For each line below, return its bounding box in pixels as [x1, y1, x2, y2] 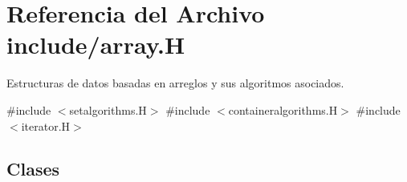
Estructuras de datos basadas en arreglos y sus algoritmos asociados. [6, 75, 344, 91]
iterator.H [21, 117, 71, 134]
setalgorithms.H [69, 101, 147, 118]
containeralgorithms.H [228, 101, 338, 118]
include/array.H [6, 28, 185, 61]
